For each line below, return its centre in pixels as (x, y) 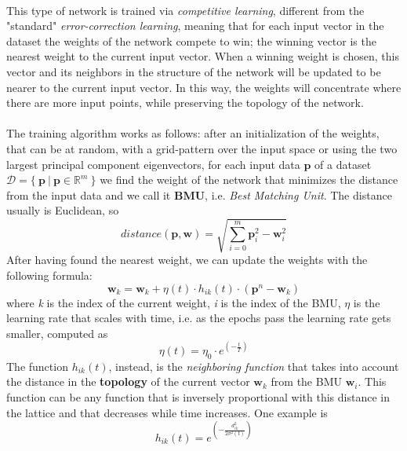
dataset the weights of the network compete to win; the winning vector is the (191, 40)
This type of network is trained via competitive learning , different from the (185, 10)
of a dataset (343, 164)
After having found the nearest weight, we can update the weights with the (187, 260)
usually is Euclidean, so (63, 210)
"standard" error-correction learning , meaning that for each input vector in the (195, 26)
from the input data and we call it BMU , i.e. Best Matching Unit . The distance (199, 194)
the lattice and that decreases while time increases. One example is (167, 412)
